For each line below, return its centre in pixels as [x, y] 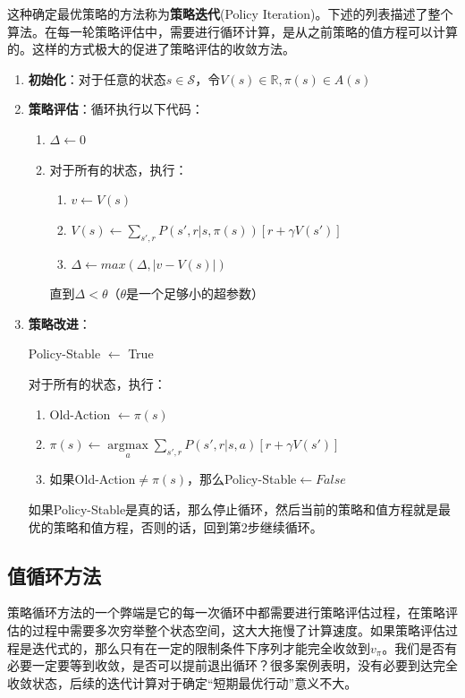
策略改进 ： [59, 323]
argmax [128, 446]
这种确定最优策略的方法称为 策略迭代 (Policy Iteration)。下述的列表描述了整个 [230, 13]
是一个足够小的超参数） [195, 293]
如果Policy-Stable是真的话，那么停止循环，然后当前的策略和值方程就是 [233, 508]
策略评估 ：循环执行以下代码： [116, 109]
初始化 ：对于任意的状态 [97, 78]
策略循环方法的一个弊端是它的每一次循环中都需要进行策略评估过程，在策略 [226, 612]
